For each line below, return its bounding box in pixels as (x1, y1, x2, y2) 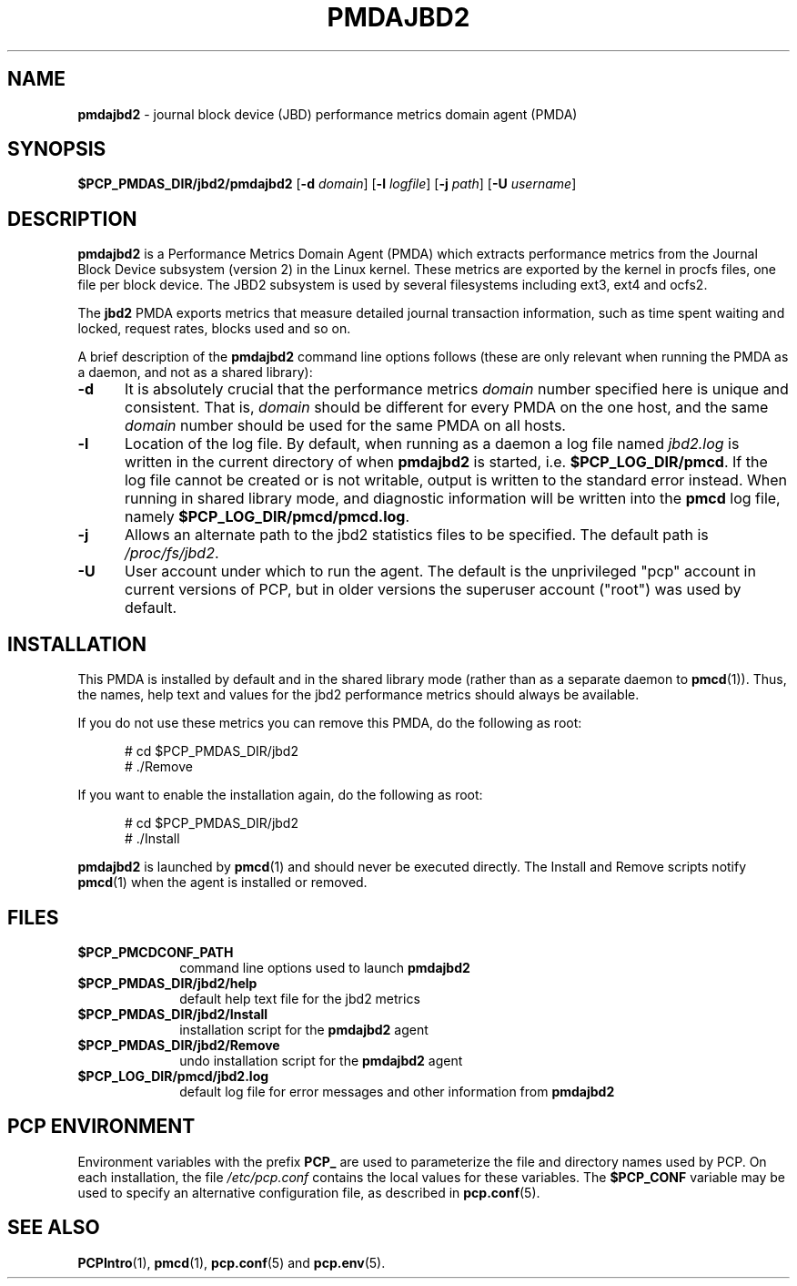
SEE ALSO (7, 1216, 100, 1240)
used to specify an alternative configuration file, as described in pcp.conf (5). (77, 1184, 540, 1200)
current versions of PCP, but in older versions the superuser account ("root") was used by (124, 580, 742, 599)
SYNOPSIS (7, 138, 106, 161)
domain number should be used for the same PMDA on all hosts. (124, 416, 566, 435)
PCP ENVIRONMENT (7, 1115, 196, 1138)
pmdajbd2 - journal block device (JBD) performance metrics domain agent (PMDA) (77, 106, 578, 122)
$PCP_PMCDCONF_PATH (77, 944, 234, 960)
